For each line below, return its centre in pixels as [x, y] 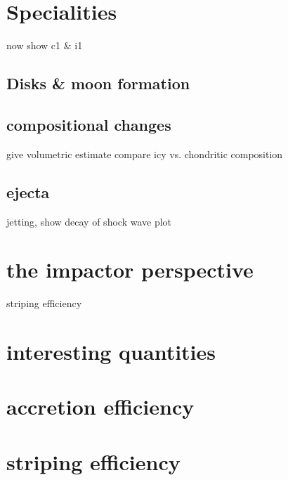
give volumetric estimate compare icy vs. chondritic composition [145, 154]
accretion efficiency [100, 407]
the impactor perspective [130, 270]
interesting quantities [111, 351]
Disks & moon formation [98, 83]
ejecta [28, 192]
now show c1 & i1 [45, 45]
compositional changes [89, 124]
